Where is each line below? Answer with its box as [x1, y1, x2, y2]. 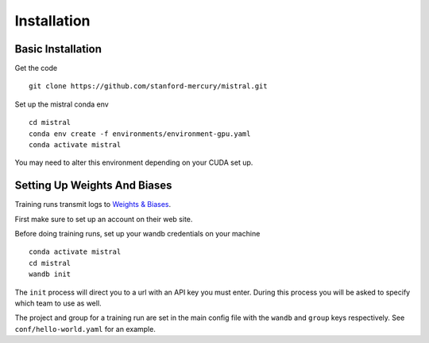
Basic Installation [14, 42, 102, 56]
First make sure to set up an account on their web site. [14, 214, 193, 224]
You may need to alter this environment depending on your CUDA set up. [14, 158, 253, 167]
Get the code [14, 64, 58, 73]
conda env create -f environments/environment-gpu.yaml [29, 129, 251, 138]
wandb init [29, 270, 71, 279]
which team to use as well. [14, 298, 102, 308]
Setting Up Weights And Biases [14, 179, 172, 193]
